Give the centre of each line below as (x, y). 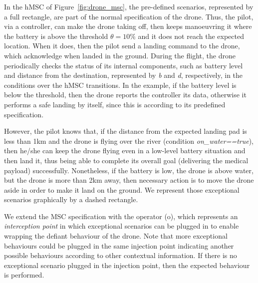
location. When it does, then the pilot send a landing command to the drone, (122, 46)
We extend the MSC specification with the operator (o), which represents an (121, 216)
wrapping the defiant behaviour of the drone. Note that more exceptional (116, 236)
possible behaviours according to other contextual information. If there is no (121, 255)
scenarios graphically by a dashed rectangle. (71, 199)
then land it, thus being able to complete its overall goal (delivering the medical (126, 160)
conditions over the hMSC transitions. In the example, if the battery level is (120, 85)
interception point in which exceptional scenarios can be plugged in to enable (122, 226)
